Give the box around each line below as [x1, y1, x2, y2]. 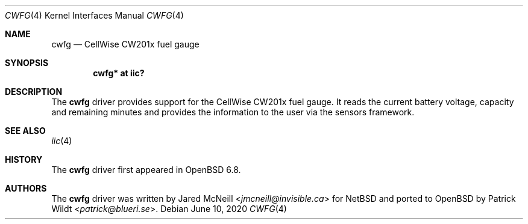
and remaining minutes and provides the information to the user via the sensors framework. [51, 107, 415, 117]
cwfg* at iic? [93, 68, 145, 78]
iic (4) [51, 136, 72, 146]
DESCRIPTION [5, 86, 63, 97]
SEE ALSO [5, 126, 46, 136]
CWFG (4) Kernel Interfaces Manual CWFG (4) [5, 10, 184, 20]
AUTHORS [5, 183, 47, 193]
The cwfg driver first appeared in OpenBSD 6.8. [51, 165, 241, 175]
